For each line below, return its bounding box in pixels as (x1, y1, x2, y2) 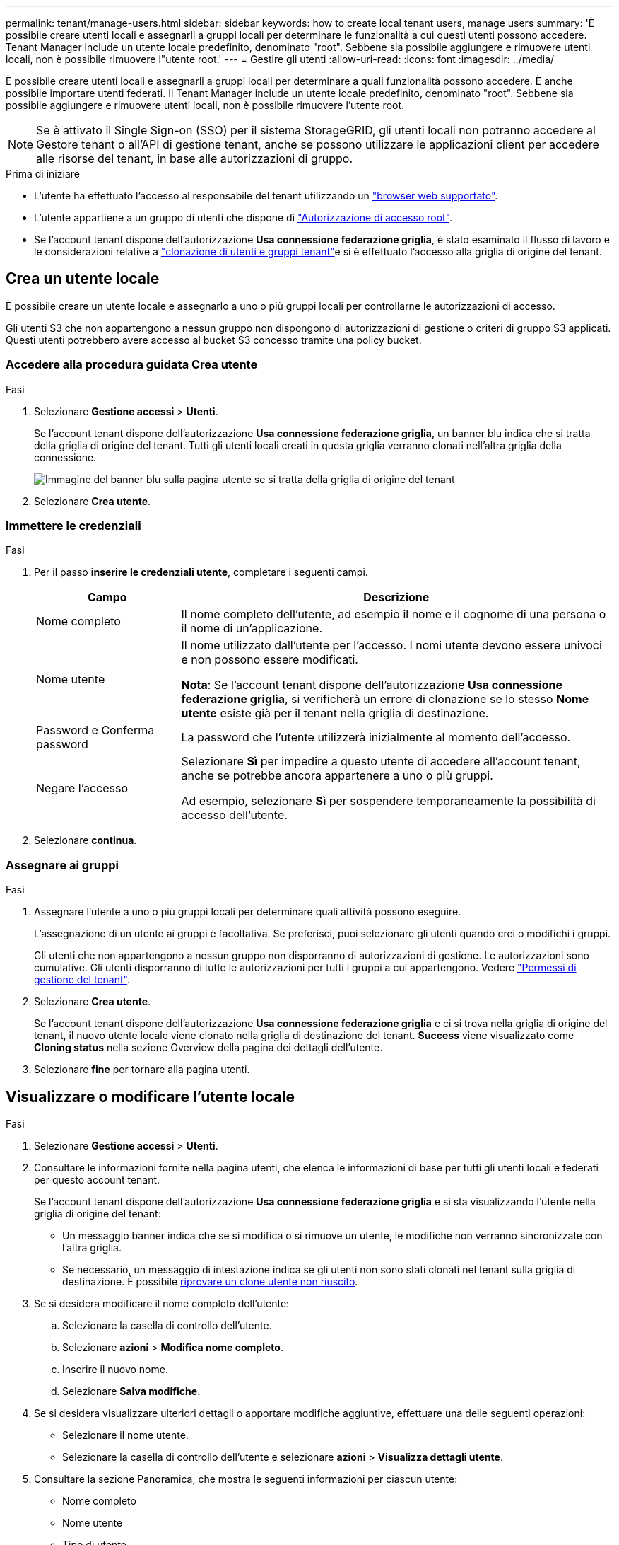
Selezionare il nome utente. (62, 1428, 189, 1441)
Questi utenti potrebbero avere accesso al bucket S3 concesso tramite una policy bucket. (6, 333, 422, 346)
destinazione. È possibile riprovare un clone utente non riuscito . (62, 1275, 358, 1287)
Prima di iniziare (6, 168, 80, 180)
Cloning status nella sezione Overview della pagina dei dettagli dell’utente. (34, 1041, 383, 1054)
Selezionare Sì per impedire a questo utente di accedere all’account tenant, (181, 754, 581, 769)
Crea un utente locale (6, 270, 160, 288)
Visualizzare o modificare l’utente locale (6, 1087, 295, 1106)
